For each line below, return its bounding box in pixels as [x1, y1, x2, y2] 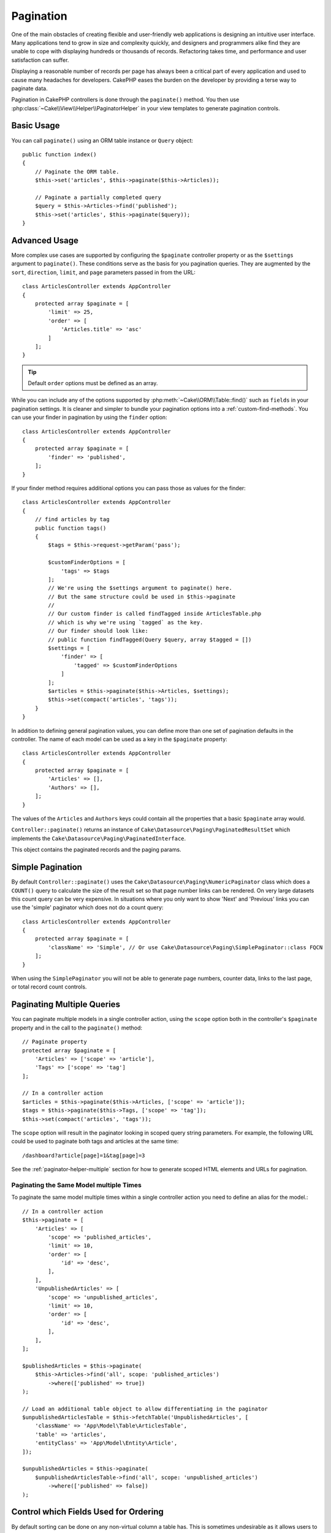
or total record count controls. [11, 983, 87, 990]
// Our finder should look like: [48, 627, 148, 635]
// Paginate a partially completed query [34, 194, 162, 201]
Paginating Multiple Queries [11, 1000, 121, 1010]
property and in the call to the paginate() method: [11, 1024, 143, 1031]
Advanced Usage [11, 235, 79, 245]
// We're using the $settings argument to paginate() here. [48, 584, 232, 592]
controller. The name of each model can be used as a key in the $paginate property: [11, 735, 228, 743]
